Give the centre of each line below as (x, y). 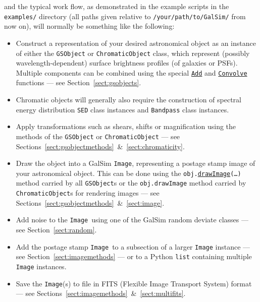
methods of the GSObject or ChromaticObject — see (98, 136)
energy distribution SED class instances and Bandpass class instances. (122, 109)
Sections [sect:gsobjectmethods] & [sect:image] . (90, 202)
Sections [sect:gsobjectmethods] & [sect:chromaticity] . (100, 146)
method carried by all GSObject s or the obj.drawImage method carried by (131, 183)
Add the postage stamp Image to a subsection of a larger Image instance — (133, 246)
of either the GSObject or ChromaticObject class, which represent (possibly (133, 53)
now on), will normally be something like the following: (89, 26)
